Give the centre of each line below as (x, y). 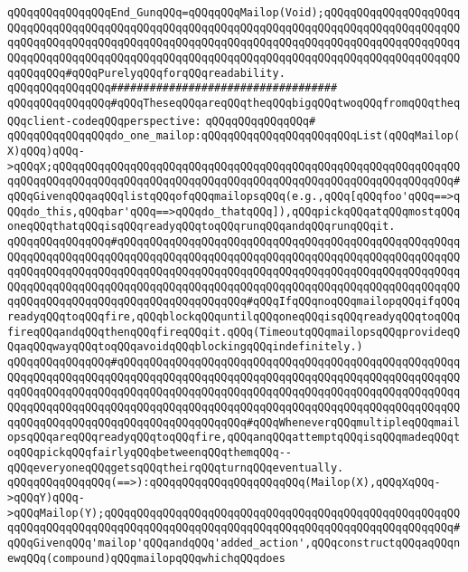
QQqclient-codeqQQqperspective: (104, 121)
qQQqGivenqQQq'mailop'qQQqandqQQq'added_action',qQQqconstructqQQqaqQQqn (234, 543)
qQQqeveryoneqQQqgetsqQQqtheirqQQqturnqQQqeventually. (176, 467)
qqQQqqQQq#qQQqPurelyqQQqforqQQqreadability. (146, 73)
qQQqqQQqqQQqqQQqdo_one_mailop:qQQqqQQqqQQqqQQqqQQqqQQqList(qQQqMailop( (234, 136)
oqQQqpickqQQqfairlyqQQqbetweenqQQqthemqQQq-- (150, 453)
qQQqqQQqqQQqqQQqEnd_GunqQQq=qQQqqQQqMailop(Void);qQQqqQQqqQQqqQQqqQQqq (234, 13)
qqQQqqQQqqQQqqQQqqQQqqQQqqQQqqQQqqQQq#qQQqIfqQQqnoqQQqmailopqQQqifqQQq (234, 302)
